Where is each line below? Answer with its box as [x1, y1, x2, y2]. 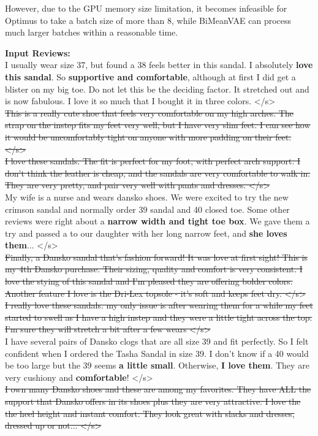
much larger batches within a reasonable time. [5, 26, 178, 39]
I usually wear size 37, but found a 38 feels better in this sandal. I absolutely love [5, 58, 313, 71]
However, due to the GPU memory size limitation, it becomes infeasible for [5, 2, 287, 14]
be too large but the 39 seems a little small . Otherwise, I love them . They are [5, 359, 309, 372]
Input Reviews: [5, 46, 70, 59]
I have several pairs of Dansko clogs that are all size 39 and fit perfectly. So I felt [5, 335, 309, 348]
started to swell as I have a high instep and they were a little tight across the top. [5, 310, 312, 323]
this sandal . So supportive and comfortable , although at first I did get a [5, 70, 296, 83]
